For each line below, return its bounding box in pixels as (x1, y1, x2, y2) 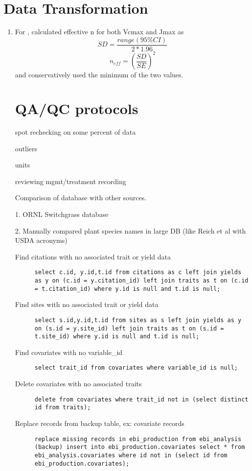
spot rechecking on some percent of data (15, 127, 136, 137)
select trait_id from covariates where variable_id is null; (34, 364, 238, 372)
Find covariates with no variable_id (15, 347, 123, 357)
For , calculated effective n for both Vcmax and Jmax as (15, 26, 184, 37)
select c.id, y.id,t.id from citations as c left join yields (34, 269, 242, 276)
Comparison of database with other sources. (15, 192, 147, 203)
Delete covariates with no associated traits (15, 378, 142, 389)
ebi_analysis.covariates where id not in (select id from (34, 451, 228, 459)
